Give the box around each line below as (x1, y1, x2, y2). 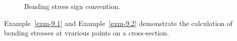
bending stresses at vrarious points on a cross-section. (4, 27, 169, 38)
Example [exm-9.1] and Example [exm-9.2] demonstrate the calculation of (4, 17, 233, 28)
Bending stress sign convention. (24, 1, 121, 11)
